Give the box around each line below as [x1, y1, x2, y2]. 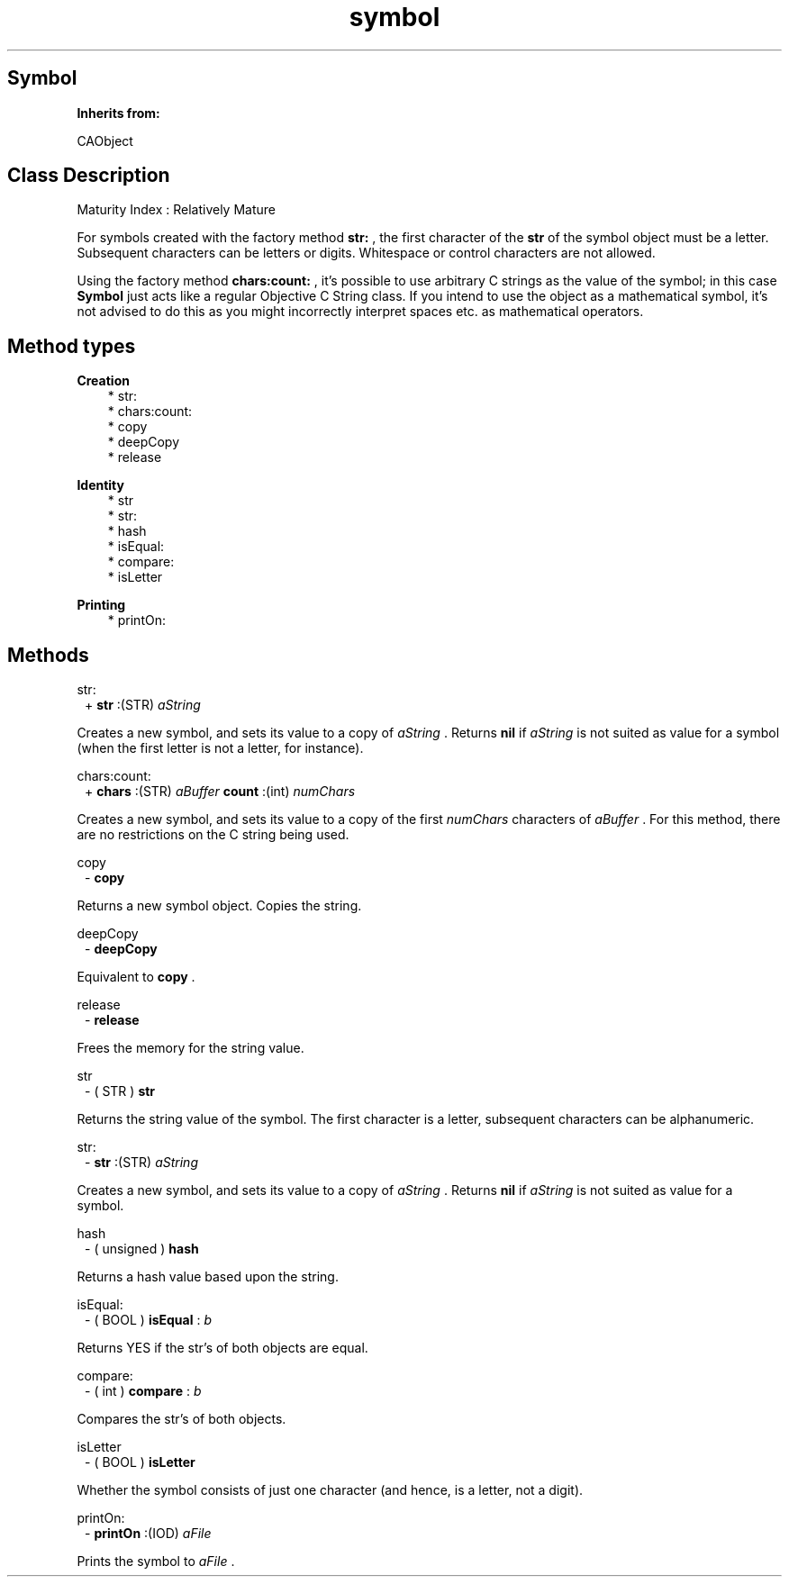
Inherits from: [77, 104, 160, 121]
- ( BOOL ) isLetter [85, 1454, 195, 1471]
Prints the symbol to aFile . [77, 1553, 235, 1570]
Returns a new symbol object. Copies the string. [77, 898, 362, 914]
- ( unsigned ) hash [85, 1241, 199, 1257]
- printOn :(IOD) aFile [85, 1525, 212, 1542]
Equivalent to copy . [77, 969, 195, 985]
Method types [7, 334, 136, 358]
